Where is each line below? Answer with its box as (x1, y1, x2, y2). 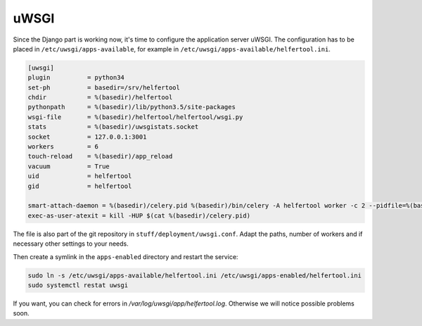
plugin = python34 (27, 74, 124, 82)
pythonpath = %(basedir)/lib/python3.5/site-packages (27, 103, 236, 111)
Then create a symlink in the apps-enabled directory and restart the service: (13, 252, 238, 261)
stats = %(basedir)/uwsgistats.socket (27, 123, 199, 131)
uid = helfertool (27, 173, 132, 180)
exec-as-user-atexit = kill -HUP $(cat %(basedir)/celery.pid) (27, 211, 251, 220)
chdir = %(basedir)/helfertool (27, 94, 173, 101)
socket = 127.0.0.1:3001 (27, 132, 147, 141)
